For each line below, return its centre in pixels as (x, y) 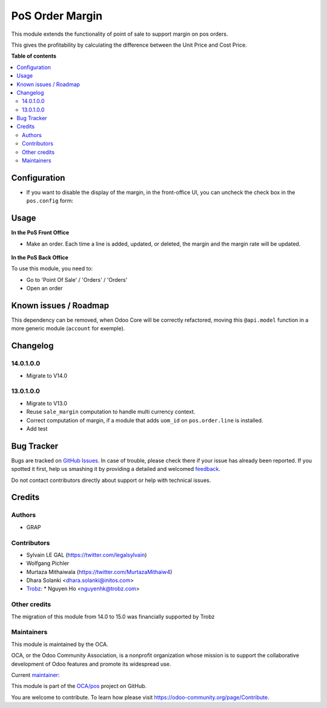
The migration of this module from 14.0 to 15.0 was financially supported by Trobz (113, 616)
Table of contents (34, 56)
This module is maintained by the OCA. (60, 644)
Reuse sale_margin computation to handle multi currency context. (111, 412)
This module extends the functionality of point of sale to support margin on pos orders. (120, 34)
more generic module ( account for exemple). (68, 329)
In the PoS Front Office (40, 233)
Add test (37, 429)
